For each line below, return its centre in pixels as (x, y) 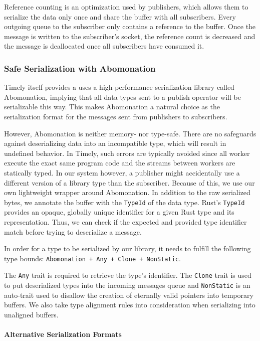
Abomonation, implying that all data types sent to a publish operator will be (122, 97)
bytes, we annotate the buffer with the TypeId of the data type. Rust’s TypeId (124, 202)
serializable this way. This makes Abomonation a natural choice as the (112, 107)
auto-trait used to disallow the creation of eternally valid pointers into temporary (129, 295)
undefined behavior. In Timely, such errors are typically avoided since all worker (127, 153)
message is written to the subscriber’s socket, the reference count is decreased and (130, 36)
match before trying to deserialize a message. (73, 231)
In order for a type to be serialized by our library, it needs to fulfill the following (127, 248)
